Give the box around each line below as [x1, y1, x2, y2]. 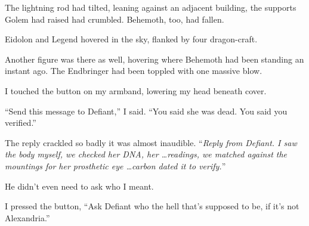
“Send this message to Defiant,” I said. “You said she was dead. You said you [5, 104, 288, 117]
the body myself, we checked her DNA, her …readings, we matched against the [5, 148, 288, 160]
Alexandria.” [5, 211, 50, 224]
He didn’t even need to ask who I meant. [5, 179, 154, 192]
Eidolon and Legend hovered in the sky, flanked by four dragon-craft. [5, 33, 258, 45]
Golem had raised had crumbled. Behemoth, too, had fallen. [5, 13, 224, 25]
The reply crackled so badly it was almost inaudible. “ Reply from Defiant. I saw [5, 136, 297, 148]
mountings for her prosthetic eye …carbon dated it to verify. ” [5, 159, 226, 172]
